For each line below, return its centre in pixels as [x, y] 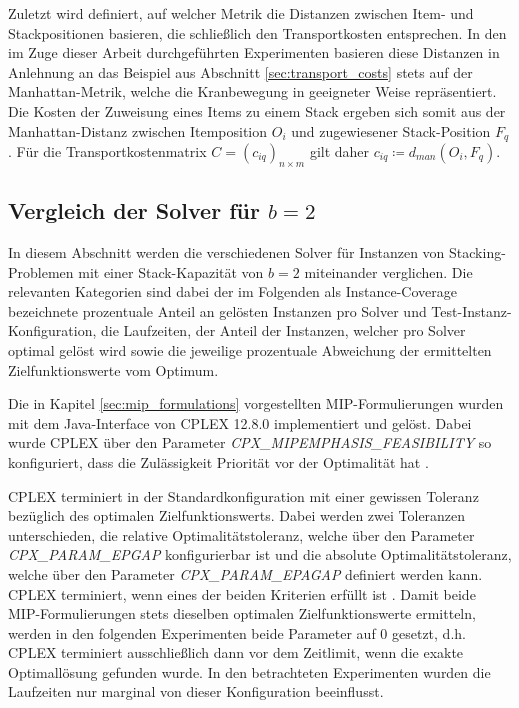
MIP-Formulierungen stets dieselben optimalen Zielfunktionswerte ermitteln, [242, 613]
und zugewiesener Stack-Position [391, 130]
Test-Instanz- [471, 310]
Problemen [41, 271]
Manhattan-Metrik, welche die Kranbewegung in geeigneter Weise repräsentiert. [252, 91]
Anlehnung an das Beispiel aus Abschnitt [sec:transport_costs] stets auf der [240, 71]
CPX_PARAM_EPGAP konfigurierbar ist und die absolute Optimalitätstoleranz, [260, 554]
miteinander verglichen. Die [388, 271]
